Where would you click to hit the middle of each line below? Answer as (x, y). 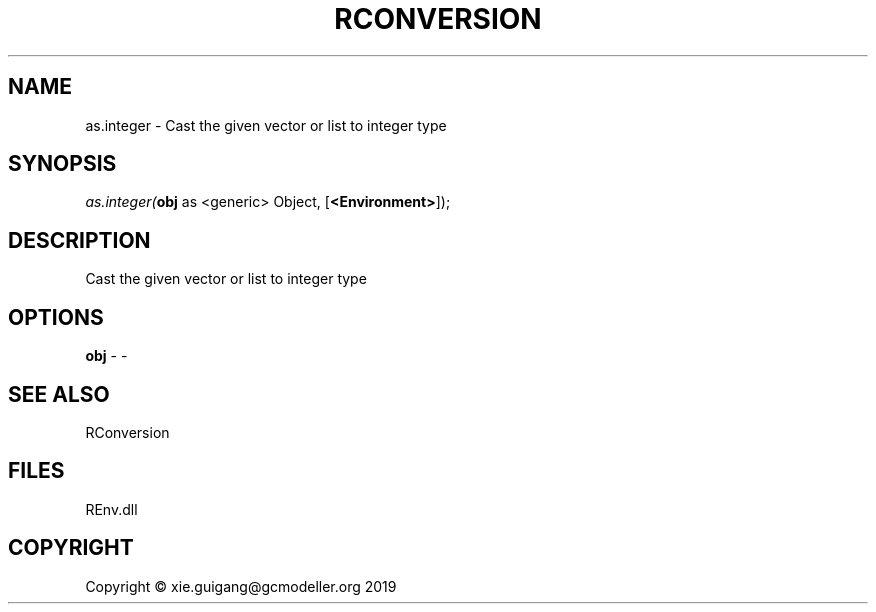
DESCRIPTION (79, 240)
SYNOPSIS (62, 164)
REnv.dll (111, 509)
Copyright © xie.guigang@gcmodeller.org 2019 (241, 586)
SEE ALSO (59, 394)
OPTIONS (56, 317)
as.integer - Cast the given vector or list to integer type (266, 125)
